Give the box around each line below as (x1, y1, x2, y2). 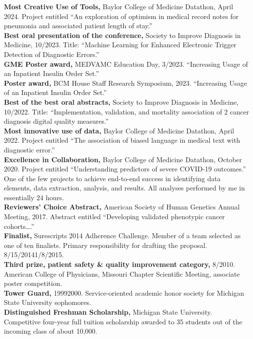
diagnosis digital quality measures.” (4, 116, 109, 126)
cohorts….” (4, 221, 35, 231)
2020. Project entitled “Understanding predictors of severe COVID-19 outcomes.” (4, 164, 246, 174)
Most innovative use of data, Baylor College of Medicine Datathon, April (4, 125, 234, 135)
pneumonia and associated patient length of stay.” (4, 20, 153, 31)
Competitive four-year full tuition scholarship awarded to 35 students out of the (4, 316, 242, 326)
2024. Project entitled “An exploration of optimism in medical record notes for (4, 11, 239, 21)
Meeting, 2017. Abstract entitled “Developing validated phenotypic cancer (4, 211, 225, 222)
